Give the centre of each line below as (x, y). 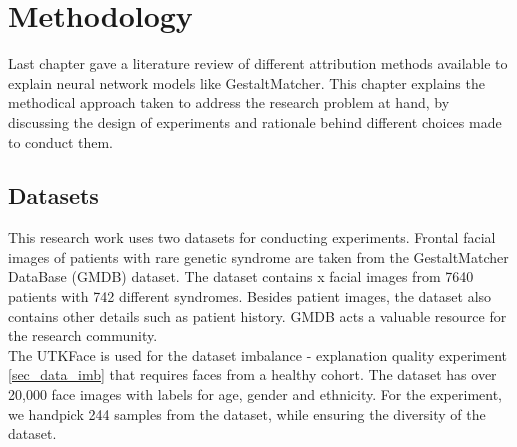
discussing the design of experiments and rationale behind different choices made (255, 121)
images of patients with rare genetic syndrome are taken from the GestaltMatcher (258, 256)
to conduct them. (60, 141)
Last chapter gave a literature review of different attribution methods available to (258, 63)
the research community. (83, 335)
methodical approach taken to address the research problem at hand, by (229, 102)
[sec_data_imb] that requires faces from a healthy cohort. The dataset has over (252, 374)
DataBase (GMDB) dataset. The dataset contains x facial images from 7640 (241, 276)
